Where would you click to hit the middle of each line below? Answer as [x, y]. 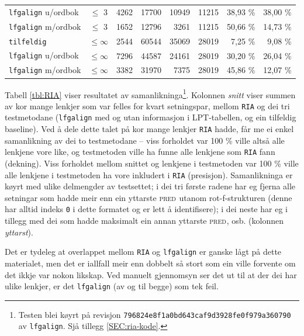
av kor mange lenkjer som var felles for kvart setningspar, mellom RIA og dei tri [147, 105]
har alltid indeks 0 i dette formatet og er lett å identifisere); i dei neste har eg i [146, 209]
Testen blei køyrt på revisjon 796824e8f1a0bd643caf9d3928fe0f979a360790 [155, 314]
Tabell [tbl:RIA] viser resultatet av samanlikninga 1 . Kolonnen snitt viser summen [150, 93]
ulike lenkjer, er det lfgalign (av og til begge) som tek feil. [112, 286]
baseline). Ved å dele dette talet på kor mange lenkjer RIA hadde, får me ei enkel [149, 129]
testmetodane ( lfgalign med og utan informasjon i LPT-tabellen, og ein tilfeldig [151, 117]
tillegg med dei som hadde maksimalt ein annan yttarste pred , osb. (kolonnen [144, 221]
